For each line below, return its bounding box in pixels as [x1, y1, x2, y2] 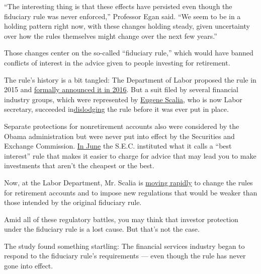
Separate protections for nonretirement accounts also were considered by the [4, 120, 239, 131]
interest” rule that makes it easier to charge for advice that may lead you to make [4, 150, 256, 161]
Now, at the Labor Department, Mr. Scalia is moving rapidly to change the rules [4, 177, 253, 187]
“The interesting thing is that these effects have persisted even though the [4, 1, 232, 11]
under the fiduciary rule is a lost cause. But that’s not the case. [4, 224, 200, 234]
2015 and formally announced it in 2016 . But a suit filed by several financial [4, 84, 238, 95]
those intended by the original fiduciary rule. [4, 197, 142, 208]
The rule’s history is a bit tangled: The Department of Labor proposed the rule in [4, 74, 256, 85]
